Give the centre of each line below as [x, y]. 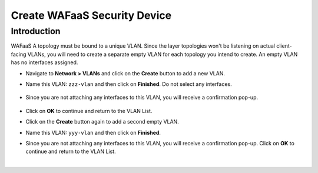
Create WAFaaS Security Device [91, 15]
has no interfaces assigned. [44, 62]
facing [19, 54]
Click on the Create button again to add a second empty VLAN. [102, 122]
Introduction [36, 31]
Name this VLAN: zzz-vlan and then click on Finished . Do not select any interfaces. [129, 84]
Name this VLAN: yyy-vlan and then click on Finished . [93, 132]
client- [284, 46]
